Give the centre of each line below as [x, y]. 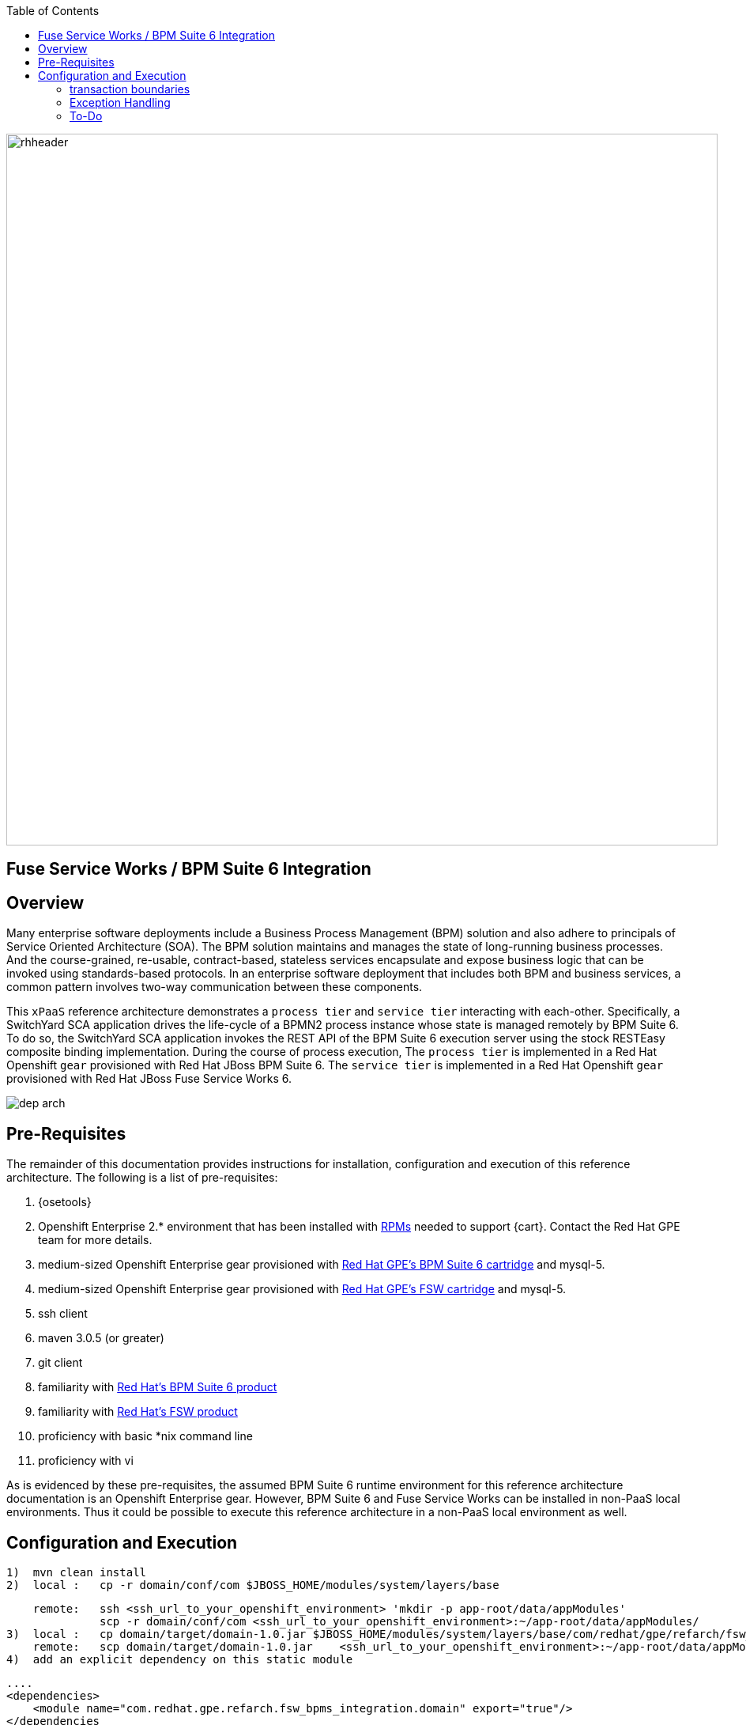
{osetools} [65, 1202]
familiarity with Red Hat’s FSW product [138, 1412]
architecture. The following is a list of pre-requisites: [142, 1178]
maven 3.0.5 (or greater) [101, 1338]
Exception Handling [120, 102]
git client [60, 1363]
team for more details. [95, 1240]
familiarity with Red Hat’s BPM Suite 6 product [158, 1387]
